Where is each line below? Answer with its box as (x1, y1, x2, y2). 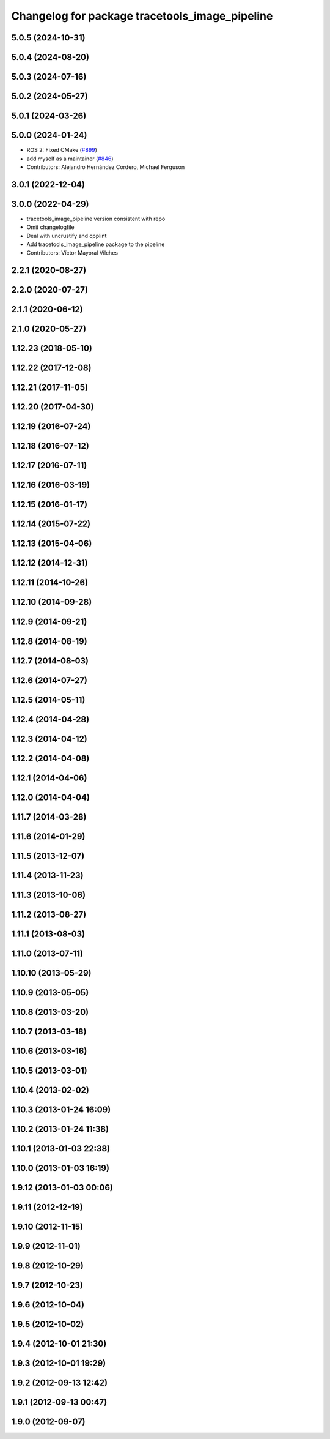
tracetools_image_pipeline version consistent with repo (26, 215, 166, 222)
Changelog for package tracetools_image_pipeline (11, 9, 273, 23)
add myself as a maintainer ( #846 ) (26, 155, 114, 162)
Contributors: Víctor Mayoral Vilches (26, 249, 119, 256)
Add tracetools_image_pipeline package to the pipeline (26, 241, 165, 248)
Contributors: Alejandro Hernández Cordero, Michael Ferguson (26, 163, 185, 171)
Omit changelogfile (26, 223, 75, 231)
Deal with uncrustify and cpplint (26, 232, 107, 239)
